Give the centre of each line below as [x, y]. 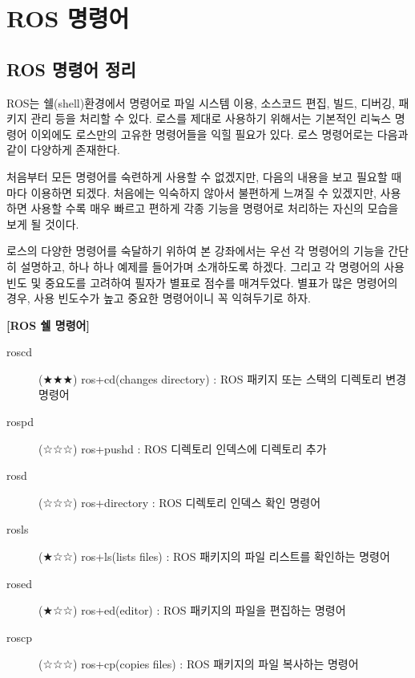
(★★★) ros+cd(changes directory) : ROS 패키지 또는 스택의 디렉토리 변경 [223, 378]
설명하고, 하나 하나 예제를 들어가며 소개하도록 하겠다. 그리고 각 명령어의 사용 [212, 266]
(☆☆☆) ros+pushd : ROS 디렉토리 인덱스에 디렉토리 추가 [183, 448]
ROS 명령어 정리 [71, 69]
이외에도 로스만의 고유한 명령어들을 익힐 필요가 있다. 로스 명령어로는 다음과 [220, 134]
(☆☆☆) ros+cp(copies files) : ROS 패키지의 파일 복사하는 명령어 [199, 664]
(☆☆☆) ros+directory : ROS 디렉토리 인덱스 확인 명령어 [180, 502]
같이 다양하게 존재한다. [64, 150]
